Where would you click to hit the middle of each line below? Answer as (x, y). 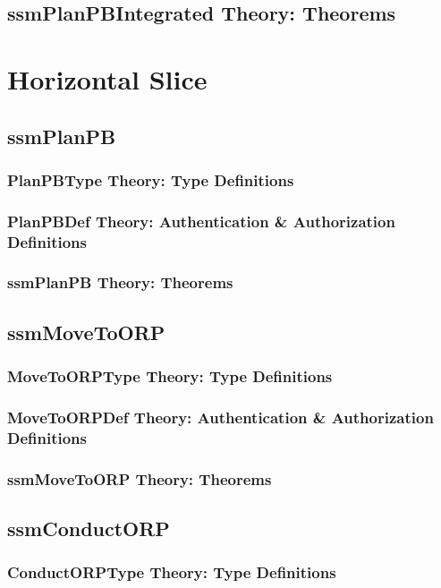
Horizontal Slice (107, 78)
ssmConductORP (89, 528)
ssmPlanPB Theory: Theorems (120, 282)
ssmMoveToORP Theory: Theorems (140, 478)
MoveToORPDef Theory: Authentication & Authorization (220, 417)
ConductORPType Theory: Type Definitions (172, 572)
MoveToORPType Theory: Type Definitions (170, 376)
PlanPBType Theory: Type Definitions (151, 179)
